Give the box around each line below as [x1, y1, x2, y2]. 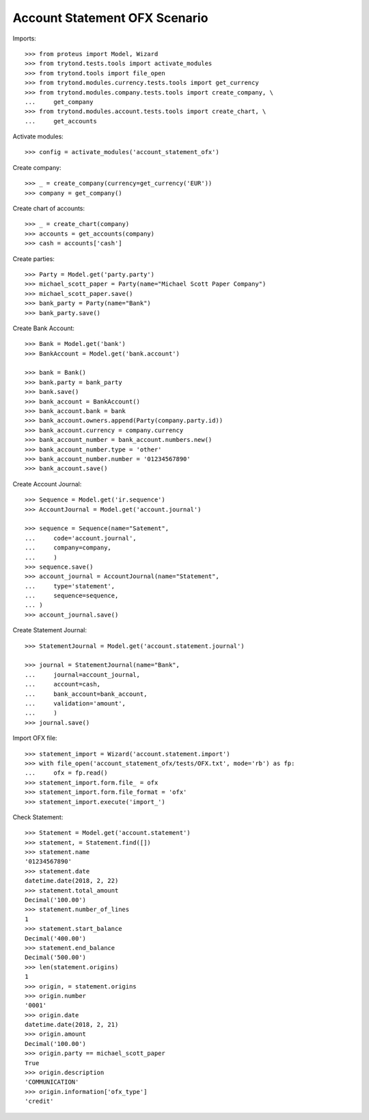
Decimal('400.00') [25, 934, 87, 942]
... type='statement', [25, 582, 115, 590]
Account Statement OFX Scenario [12, 10, 208, 25]
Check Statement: [12, 812, 64, 821]
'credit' [25, 1097, 54, 1106]
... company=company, [25, 544, 112, 551]
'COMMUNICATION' [25, 1078, 79, 1086]
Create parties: [12, 254, 55, 263]
